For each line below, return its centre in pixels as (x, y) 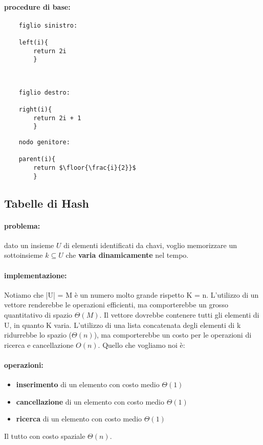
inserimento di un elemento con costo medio (88, 384)
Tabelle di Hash (47, 203)
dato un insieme (29, 245)
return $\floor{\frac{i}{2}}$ (85, 168)
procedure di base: (37, 6)
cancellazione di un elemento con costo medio (90, 401)
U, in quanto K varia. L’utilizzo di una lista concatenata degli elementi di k (123, 325)
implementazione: (36, 275)
